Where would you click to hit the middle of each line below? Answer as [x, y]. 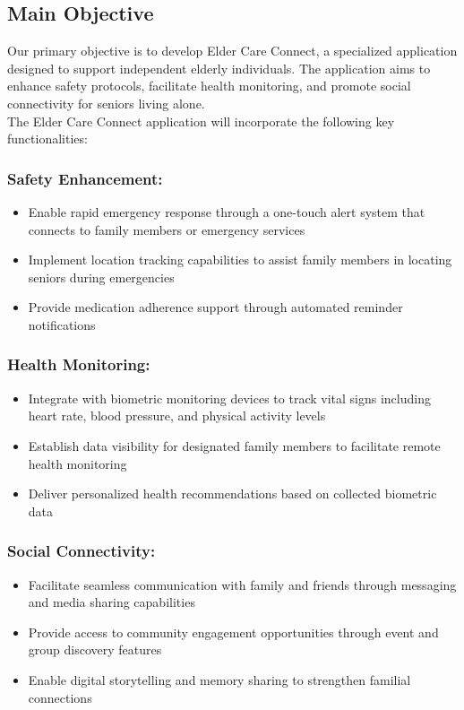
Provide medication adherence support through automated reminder [215, 307]
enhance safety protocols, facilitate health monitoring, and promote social [209, 86]
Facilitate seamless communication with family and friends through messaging [242, 584]
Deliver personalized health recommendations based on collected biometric [232, 494]
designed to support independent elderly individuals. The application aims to [219, 68]
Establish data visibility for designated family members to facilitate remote [234, 445]
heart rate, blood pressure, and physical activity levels [177, 416]
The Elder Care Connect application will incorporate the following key [201, 121]
